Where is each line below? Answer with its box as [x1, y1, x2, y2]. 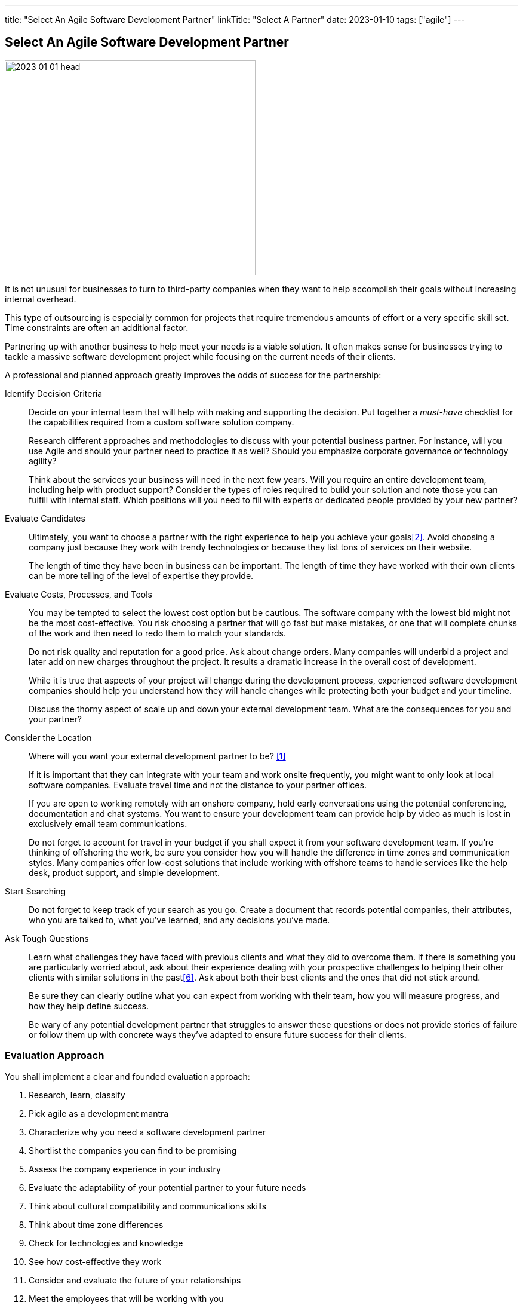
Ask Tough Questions [5, 933, 89, 943]
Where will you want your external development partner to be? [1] [29, 750, 286, 761]
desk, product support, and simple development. [29, 867, 220, 878]
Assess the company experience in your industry [29, 1163, 221, 1174]
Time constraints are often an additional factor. [5, 322, 189, 333]
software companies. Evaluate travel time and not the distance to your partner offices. [29, 779, 367, 790]
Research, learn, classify [29, 1089, 125, 1100]
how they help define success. [29, 1000, 149, 1011]
